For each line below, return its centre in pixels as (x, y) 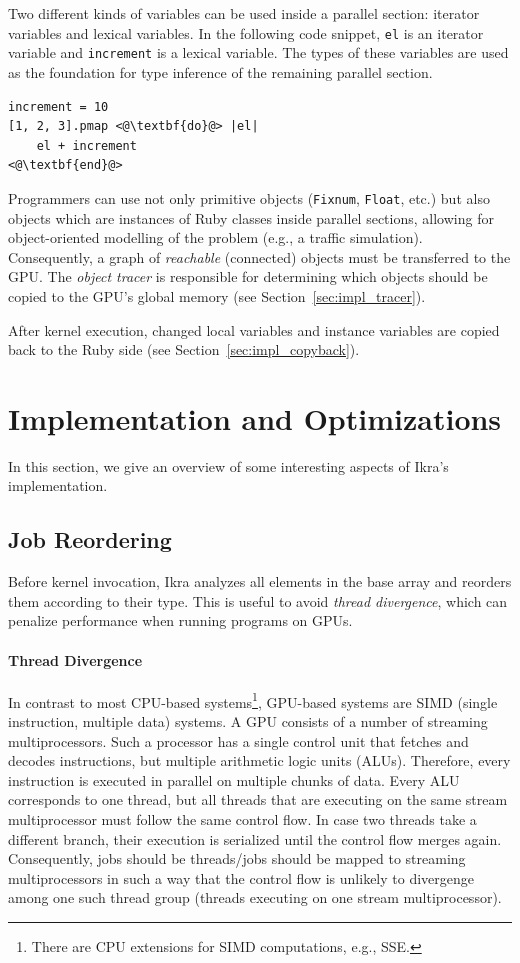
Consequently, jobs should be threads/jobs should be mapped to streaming (237, 858)
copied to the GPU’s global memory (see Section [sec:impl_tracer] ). (217, 295)
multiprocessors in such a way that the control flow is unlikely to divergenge (241, 877)
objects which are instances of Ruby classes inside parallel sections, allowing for (251, 217)
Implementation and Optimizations (255, 417)
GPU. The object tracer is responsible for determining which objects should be (248, 276)
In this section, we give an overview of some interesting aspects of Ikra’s (228, 465)
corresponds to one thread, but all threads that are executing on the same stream (258, 799)
